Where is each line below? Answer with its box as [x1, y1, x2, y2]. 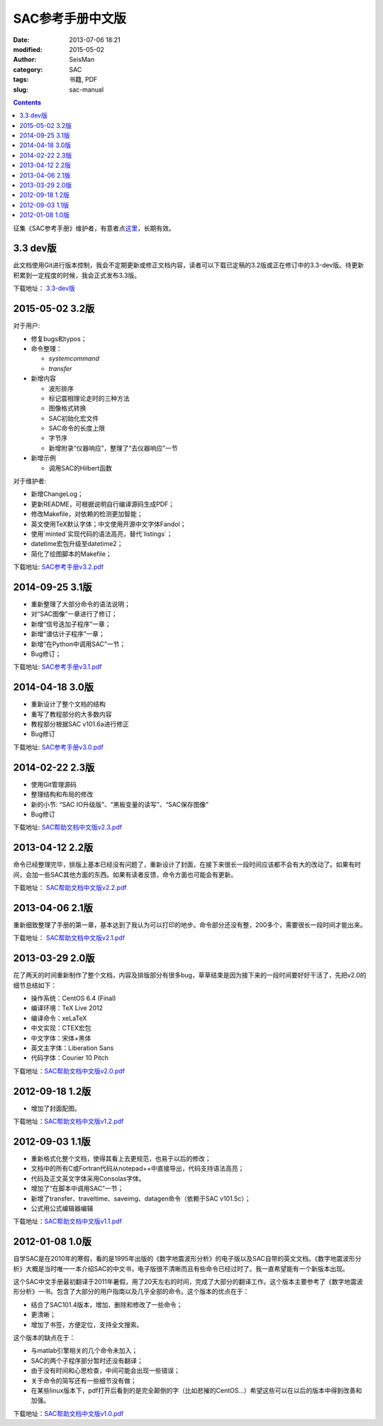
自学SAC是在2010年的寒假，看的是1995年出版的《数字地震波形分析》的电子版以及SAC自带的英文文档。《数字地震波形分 [13, 1255, 362, 1263]
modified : [13, 45, 43, 53]
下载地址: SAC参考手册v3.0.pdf [13, 743, 104, 751]
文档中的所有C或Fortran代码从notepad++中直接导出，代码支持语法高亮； [30, 1164, 245, 1173]
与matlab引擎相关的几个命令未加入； [30, 1346, 138, 1355]
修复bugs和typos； [30, 334, 87, 343]
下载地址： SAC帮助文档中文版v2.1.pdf [13, 933, 126, 942]
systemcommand [48, 354, 99, 363]
